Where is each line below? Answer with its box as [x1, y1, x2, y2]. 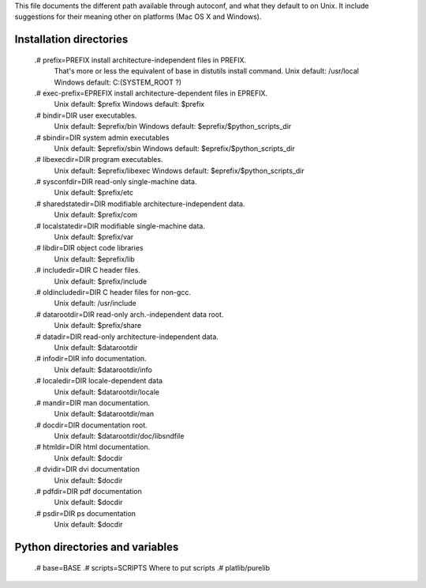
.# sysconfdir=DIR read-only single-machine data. [34, 177, 197, 187]
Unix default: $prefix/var [54, 232, 134, 242]
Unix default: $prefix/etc [54, 188, 134, 198]
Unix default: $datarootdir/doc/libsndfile [54, 432, 185, 441]
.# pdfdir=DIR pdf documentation [34, 487, 142, 496]
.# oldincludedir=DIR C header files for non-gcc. [34, 288, 191, 296]
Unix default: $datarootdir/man [54, 409, 155, 419]
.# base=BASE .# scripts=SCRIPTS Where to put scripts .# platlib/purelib [34, 563, 271, 572]
